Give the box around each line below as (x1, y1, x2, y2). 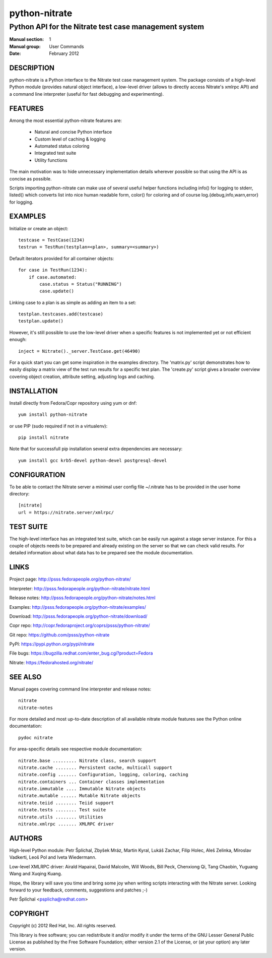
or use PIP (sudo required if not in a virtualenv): (9, 423, 108, 429)
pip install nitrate (18, 434, 69, 440)
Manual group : (9, 43, 41, 49)
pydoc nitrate (18, 735, 53, 740)
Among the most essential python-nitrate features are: (9, 117, 122, 123)
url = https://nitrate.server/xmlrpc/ (18, 509, 114, 515)
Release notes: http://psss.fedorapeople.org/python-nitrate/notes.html (9, 595, 156, 601)
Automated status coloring (34, 143, 90, 149)
